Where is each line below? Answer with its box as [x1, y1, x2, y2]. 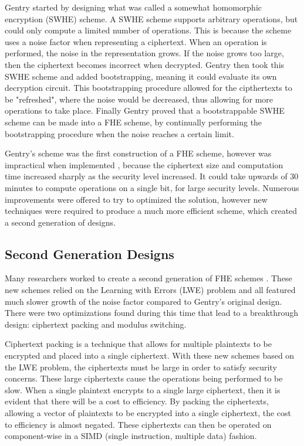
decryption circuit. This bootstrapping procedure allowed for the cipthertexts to [5, 81, 292, 94]
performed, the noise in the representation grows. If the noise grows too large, [5, 47, 284, 59]
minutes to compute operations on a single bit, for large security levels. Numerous [5, 181, 299, 193]
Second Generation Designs [5, 244, 174, 263]
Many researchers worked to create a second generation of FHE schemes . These [5, 272, 292, 284]
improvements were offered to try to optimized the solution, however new [5, 193, 268, 205]
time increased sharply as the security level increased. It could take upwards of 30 [5, 170, 299, 182]
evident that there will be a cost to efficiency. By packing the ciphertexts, [5, 395, 269, 407]
